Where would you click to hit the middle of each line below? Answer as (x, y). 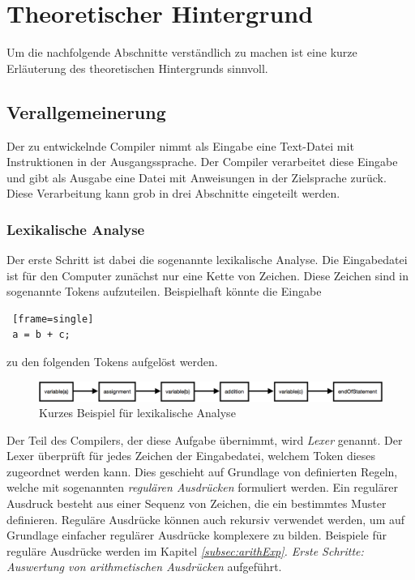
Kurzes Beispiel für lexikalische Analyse (137, 413)
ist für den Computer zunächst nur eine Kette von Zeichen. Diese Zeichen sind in (208, 275)
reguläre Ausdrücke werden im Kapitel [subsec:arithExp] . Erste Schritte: (185, 550)
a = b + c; (41, 335)
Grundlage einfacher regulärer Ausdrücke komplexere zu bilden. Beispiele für (197, 535)
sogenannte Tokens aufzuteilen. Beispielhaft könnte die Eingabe (164, 291)
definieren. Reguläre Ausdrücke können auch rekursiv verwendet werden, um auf (206, 519)
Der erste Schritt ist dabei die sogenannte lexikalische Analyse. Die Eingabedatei (207, 260)
